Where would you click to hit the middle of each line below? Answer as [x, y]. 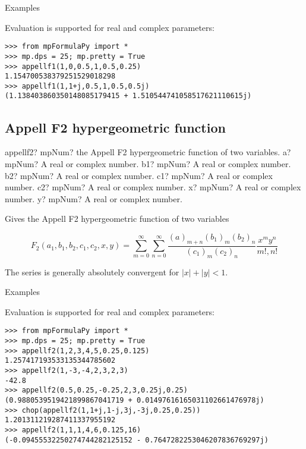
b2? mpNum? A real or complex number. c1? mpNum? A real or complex [139, 175]
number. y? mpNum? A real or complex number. [94, 198]
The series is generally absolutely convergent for [92, 271]
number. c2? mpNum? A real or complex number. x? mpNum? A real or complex [153, 187]
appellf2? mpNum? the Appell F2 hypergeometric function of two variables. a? [148, 152]
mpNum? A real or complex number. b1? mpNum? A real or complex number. [148, 163]
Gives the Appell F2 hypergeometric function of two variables [117, 219]
